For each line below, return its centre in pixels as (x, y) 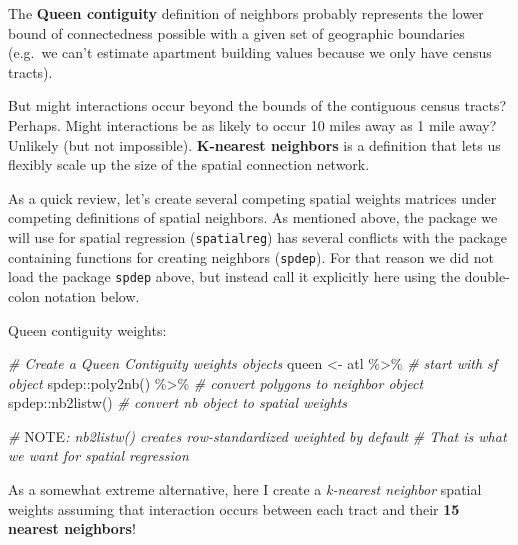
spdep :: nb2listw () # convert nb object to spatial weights (178, 402)
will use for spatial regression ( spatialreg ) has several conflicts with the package (257, 236)
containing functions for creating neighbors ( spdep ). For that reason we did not (251, 256)
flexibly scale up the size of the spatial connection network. (189, 164)
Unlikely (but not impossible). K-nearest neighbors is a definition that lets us (254, 144)
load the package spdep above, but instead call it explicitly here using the (234, 276)
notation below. (92, 295)
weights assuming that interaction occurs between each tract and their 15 (234, 508)
